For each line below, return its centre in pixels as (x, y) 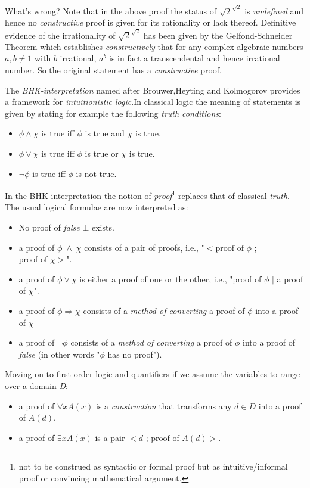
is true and (105, 133)
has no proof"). (135, 354)
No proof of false (49, 227)
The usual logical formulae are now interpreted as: (97, 207)
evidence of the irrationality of (60, 35)
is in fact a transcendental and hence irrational (195, 58)
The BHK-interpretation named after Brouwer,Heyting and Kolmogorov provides (153, 90)
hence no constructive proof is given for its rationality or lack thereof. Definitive (151, 22)
